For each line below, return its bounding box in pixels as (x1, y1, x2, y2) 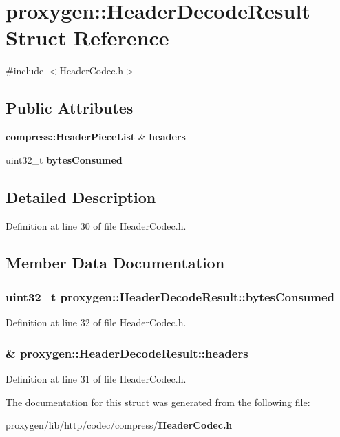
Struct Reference (6, 23, 169, 52)
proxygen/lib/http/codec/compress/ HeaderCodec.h (6, 418, 233, 432)
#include (6, 63, 44, 78)
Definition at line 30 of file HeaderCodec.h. (6, 218, 187, 233)
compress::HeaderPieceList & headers (6, 129, 186, 144)
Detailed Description (6, 186, 156, 207)
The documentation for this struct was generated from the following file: (6, 394, 310, 409)
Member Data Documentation (6, 252, 225, 273)
